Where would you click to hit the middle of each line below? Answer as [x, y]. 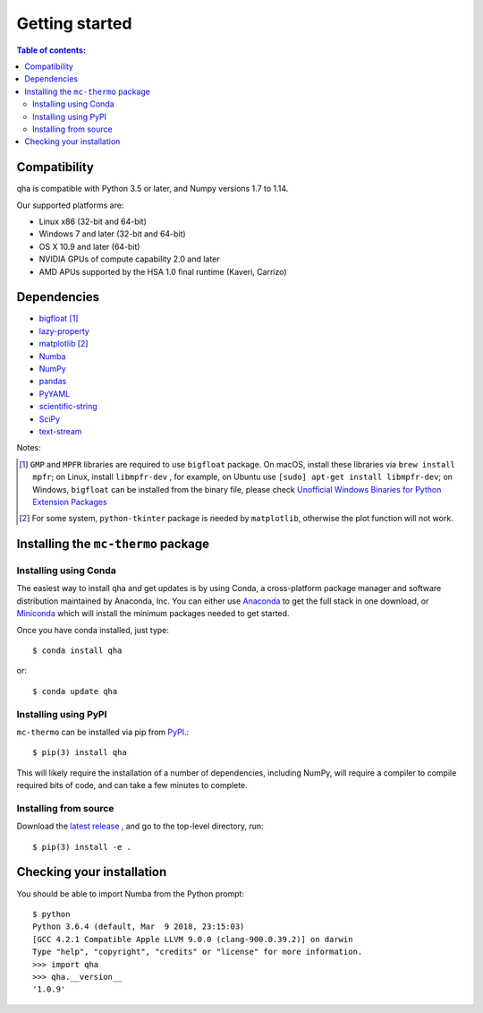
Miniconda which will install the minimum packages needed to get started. [153, 614]
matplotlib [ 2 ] [64, 344]
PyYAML [55, 393]
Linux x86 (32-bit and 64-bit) [93, 221]
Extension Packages [70, 502]
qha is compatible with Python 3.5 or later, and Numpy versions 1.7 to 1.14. [153, 189]
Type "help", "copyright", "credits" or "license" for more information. [198, 952]
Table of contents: [51, 50]
